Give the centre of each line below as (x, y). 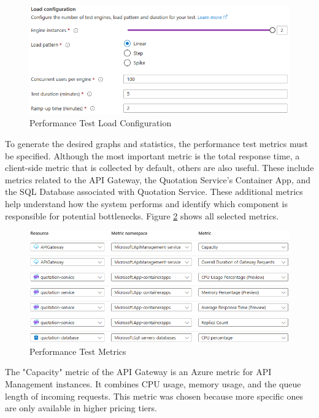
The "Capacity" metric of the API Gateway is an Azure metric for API (138, 372)
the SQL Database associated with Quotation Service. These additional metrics (154, 192)
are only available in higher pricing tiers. (81, 408)
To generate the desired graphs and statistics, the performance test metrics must (156, 143)
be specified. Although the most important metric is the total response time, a (152, 155)
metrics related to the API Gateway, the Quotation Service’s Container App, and (158, 179)
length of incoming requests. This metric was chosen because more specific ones (154, 396)
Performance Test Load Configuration (101, 123)
